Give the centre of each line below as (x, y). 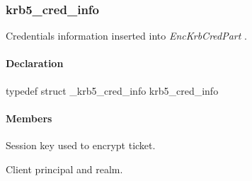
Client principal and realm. (64, 169)
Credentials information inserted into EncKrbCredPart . (126, 36)
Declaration (35, 63)
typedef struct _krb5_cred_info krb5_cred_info (112, 90)
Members (29, 118)
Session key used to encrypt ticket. (81, 145)
